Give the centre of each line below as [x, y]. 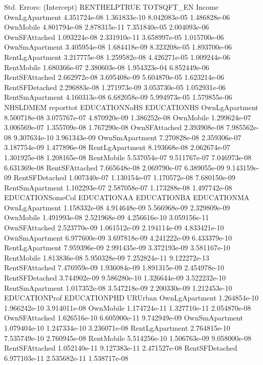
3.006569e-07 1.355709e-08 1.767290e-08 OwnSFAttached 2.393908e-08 [114, 127]
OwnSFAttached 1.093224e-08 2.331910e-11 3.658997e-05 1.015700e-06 [114, 37]
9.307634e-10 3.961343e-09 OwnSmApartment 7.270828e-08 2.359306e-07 [127, 137]
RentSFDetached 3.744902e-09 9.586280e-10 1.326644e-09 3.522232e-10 [115, 278]
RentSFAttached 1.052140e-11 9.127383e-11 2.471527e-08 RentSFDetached [121, 348]
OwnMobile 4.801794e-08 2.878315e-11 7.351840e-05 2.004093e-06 [107, 27]
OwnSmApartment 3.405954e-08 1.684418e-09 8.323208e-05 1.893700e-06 [118, 47]
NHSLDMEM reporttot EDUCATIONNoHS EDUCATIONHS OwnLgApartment [131, 107]
